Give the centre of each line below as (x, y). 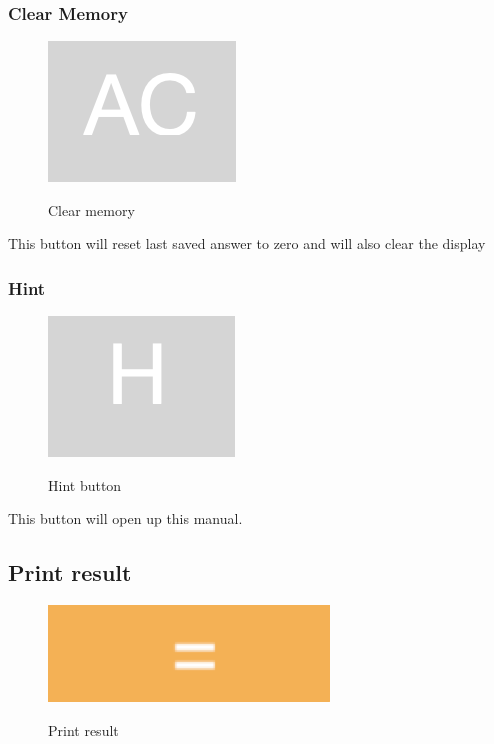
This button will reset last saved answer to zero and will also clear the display (247, 243)
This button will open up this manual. (125, 518)
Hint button (85, 484)
